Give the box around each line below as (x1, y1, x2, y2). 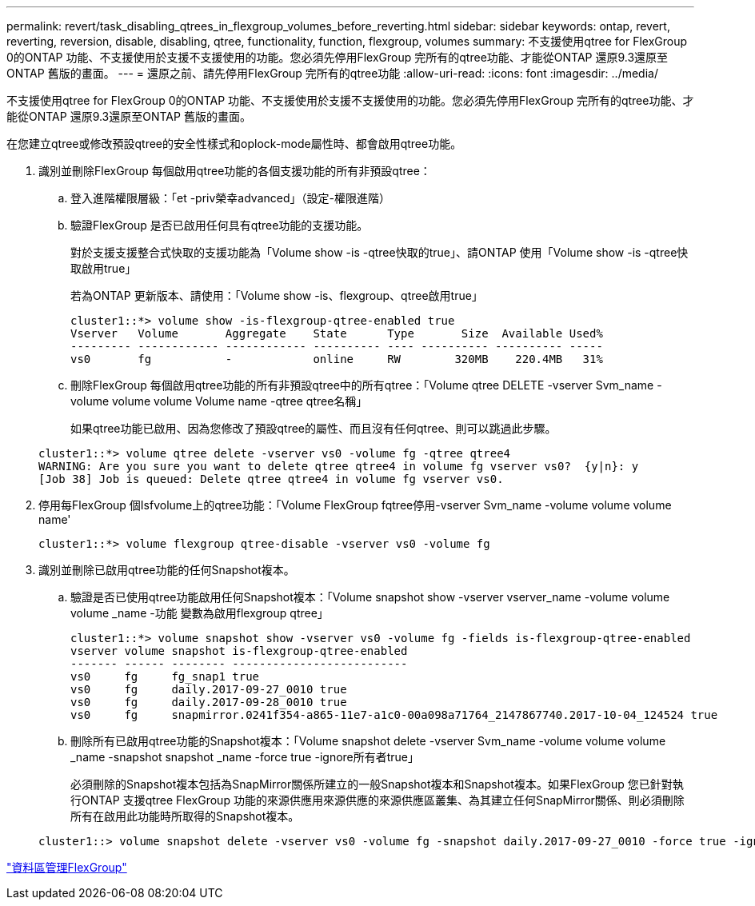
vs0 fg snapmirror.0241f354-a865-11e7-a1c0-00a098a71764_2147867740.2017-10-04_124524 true (70, 708, 718, 721)
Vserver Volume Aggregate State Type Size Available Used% (70, 327, 603, 340)
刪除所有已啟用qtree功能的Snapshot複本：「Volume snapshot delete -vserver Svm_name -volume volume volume (70, 734, 666, 748)
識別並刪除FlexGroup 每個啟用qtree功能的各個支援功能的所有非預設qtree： (38, 164, 431, 178)
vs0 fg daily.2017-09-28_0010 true (70, 696, 347, 708)
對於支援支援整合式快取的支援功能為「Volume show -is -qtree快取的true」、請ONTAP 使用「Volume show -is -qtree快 (70, 245, 689, 259)
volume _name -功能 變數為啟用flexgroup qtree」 (70, 606, 329, 620)
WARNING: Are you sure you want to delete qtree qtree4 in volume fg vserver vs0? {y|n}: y (38, 460, 639, 473)
